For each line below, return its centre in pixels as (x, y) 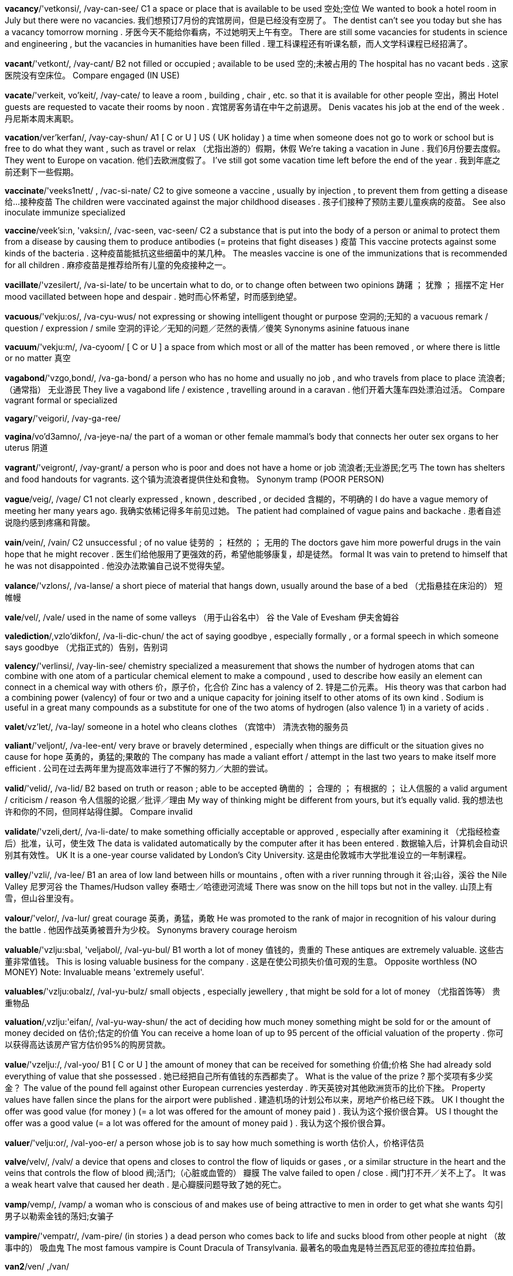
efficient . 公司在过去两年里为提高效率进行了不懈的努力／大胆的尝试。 (139, 768)
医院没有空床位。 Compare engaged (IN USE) (92, 75)
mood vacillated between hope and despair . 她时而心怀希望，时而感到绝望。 (153, 296)
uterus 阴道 (26, 447)
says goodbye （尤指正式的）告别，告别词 (86, 647)
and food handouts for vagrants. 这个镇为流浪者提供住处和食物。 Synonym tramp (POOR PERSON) (195, 479)
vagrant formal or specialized (61, 400)
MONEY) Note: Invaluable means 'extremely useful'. (105, 972)
